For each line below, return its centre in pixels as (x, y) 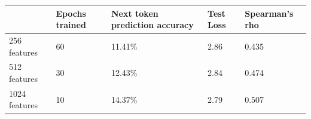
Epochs (71, 13)
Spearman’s (269, 13)
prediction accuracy (152, 25)
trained (71, 25)
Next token (135, 13)
